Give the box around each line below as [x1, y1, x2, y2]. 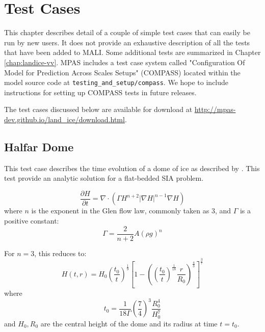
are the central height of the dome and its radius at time [40, 318, 218, 328]
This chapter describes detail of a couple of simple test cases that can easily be [4, 27, 250, 38]
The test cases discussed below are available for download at [4, 104, 193, 115]
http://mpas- [194, 104, 236, 115]
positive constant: [4, 215, 59, 226]
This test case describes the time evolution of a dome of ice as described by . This [4, 162, 260, 173]
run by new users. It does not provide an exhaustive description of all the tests [4, 37, 250, 47]
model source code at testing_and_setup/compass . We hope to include [4, 77, 229, 88]
